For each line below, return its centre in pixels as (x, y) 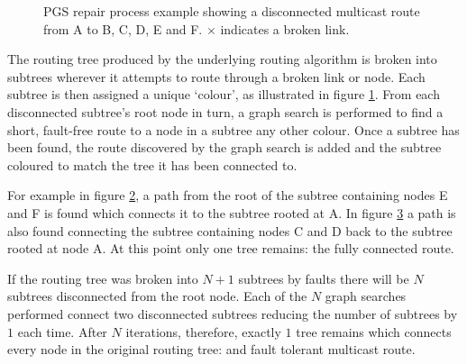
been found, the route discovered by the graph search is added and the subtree (224, 147)
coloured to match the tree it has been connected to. (152, 164)
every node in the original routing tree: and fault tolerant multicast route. (211, 349)
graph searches (366, 296)
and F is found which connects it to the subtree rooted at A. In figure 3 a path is (232, 212)
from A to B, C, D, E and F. (123, 28)
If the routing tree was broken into (103, 278)
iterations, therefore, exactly (203, 331)
